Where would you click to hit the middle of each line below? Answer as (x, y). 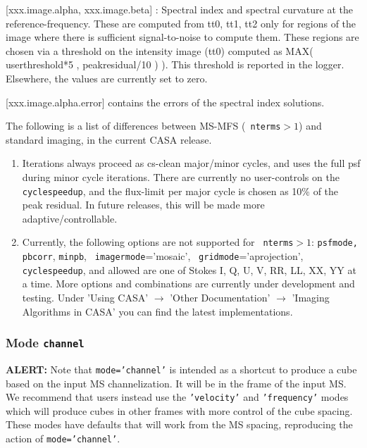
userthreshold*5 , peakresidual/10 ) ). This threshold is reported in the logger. (175, 64)
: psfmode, (335, 242)
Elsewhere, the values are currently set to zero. (107, 78)
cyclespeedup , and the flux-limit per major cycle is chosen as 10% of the (180, 191)
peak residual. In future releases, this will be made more (143, 205)
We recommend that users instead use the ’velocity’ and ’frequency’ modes (177, 397)
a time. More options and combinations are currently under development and (188, 284)
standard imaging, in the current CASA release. (109, 139)
